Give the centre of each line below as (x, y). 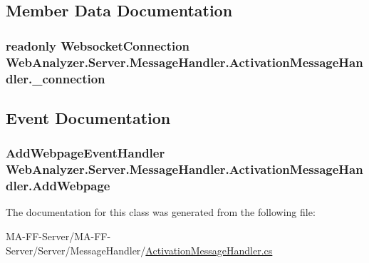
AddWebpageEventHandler (85, 153)
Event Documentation (88, 117)
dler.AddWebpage (58, 186)
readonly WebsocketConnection (98, 45)
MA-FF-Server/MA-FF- (58, 236)
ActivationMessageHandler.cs (209, 250)
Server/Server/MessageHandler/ (76, 250)
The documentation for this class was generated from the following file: (161, 212)
